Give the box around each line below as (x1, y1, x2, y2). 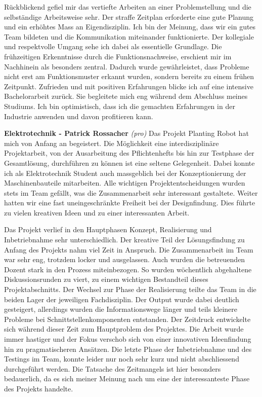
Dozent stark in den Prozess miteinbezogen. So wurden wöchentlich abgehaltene (4, 264, 252, 274)
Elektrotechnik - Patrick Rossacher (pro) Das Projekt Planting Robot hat (4, 128, 249, 138)
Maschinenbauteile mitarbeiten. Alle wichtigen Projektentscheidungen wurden (4, 177, 245, 188)
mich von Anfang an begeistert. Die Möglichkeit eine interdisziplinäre (4, 137, 219, 148)
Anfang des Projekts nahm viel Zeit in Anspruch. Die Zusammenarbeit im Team (4, 244, 253, 255)
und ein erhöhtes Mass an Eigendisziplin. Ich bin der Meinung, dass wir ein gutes (4, 21, 256, 32)
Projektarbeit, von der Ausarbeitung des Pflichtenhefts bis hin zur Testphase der (4, 148, 254, 158)
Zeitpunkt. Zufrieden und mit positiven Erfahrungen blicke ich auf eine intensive (4, 81, 253, 91)
